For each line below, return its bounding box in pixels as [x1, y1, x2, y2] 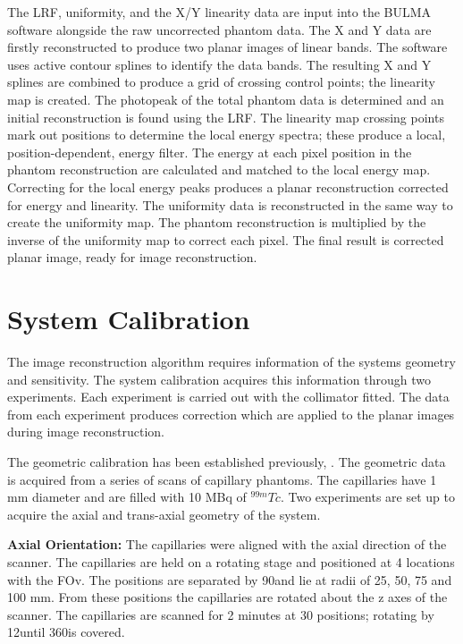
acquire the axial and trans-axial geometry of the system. [7, 504, 321, 523]
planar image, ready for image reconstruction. [7, 248, 257, 267]
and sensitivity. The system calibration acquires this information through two [7, 369, 431, 388]
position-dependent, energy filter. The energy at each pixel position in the [7, 142, 412, 161]
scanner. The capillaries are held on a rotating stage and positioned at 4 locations [7, 552, 455, 571]
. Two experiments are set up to [280, 487, 455, 506]
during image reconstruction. [7, 422, 164, 441]
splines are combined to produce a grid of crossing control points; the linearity [7, 72, 435, 91]
